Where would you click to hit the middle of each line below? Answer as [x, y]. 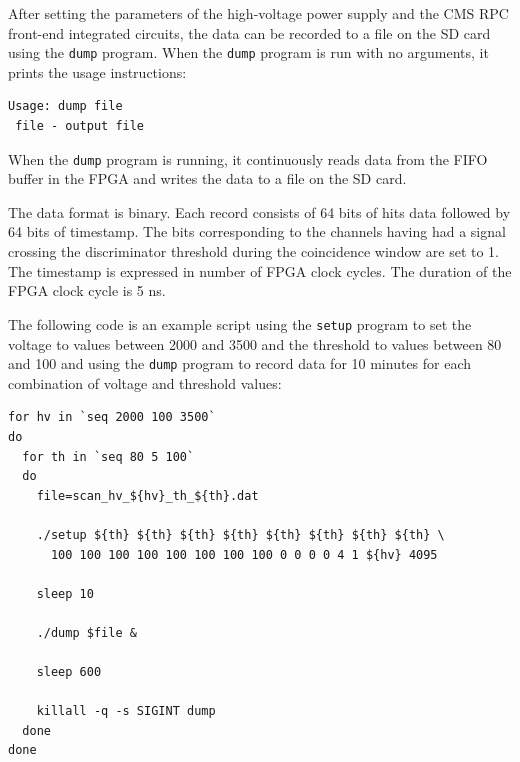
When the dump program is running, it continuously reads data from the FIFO [248, 158]
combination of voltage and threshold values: [145, 382]
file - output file [80, 126]
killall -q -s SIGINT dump [126, 711]
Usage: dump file [65, 106]
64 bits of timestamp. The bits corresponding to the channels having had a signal [257, 231]
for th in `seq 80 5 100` [108, 456]
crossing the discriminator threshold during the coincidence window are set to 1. [254, 251]
